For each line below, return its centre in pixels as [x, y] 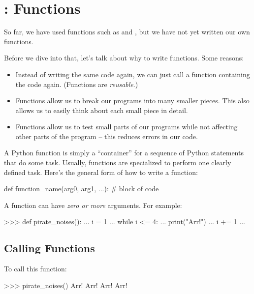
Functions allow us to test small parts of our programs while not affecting [127, 127]
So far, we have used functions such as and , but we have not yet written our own [127, 32]
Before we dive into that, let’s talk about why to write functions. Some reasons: [124, 58]
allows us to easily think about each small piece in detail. [102, 110]
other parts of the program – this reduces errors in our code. [107, 136]
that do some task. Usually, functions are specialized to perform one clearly [118, 162]
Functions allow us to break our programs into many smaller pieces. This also [132, 101]
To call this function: [35, 269]
